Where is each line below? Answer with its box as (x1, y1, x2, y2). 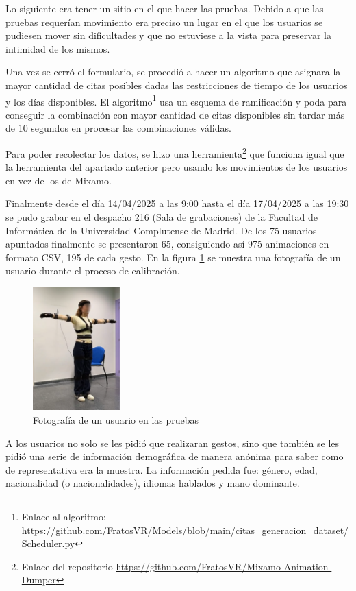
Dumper (21, 572, 56, 587)
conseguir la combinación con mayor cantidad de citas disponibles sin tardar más (5, 107, 345, 121)
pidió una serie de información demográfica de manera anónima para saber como (5, 449, 344, 463)
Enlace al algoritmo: (21, 509, 106, 524)
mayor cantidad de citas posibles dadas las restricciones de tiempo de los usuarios (5, 77, 348, 92)
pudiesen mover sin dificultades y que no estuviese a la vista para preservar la (5, 28, 331, 43)
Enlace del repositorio (21, 559, 113, 573)
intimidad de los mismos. (5, 41, 110, 56)
